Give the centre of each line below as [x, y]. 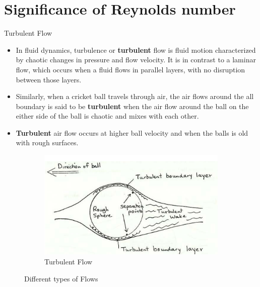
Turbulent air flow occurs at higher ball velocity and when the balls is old [132, 132]
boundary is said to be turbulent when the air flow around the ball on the [132, 106]
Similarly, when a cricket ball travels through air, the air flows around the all [135, 96]
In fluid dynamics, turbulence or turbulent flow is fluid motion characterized [136, 50]
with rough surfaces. [47, 142]
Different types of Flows [61, 278]
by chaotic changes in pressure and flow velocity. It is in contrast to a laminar [136, 60]
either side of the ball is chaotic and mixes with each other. [107, 116]
